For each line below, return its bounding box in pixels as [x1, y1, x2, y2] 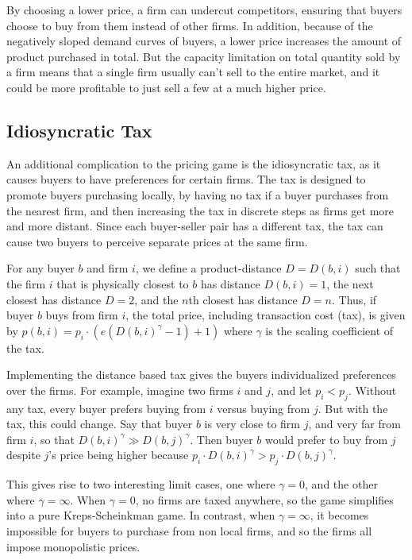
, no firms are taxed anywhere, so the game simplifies [135, 491, 394, 508]
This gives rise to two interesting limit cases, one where [6, 476, 275, 492]
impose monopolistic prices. [6, 538, 141, 554]
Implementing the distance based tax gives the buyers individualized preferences [6, 366, 396, 383]
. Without [348, 381, 397, 398]
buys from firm [45, 307, 118, 323]
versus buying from [217, 400, 310, 416]
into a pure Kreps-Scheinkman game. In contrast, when [6, 507, 275, 523]
